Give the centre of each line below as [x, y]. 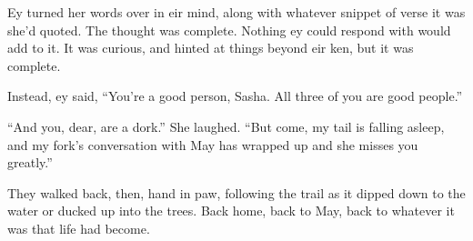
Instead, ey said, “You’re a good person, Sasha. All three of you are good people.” [235, 96]
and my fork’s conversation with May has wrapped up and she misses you [213, 144]
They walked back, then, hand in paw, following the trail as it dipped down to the [236, 192]
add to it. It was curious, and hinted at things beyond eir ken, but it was [211, 48]
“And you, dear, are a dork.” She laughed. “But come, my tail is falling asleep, [226, 126]
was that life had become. [79, 228]
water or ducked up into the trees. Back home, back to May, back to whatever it [231, 211]
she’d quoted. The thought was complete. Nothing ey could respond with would [229, 30]
